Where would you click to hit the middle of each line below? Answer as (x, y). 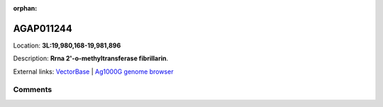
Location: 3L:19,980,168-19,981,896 (67, 45)
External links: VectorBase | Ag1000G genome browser (93, 72)
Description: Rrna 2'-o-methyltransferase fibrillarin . (91, 58)
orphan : (25, 8)
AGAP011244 (43, 28)
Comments (33, 90)
